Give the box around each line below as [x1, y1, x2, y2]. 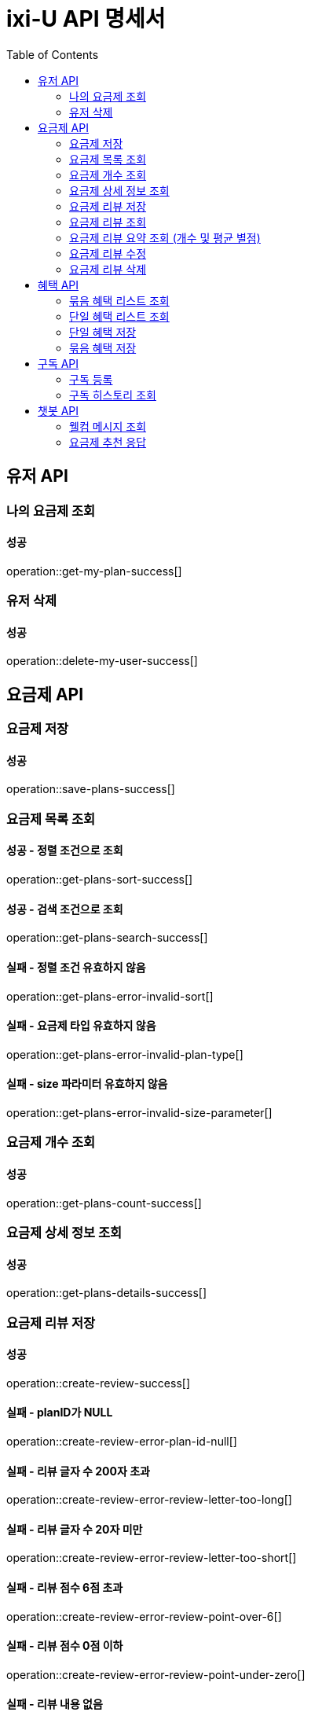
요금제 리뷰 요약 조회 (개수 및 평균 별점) [69, 230, 261, 244]
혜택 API [38, 277, 79, 292]
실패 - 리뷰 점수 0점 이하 [6, 1639, 123, 1653]
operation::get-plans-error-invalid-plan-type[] [6, 1047, 243, 1061]
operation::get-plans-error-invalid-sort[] [6, 989, 214, 1003]
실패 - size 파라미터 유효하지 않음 [6, 1077, 168, 1091]
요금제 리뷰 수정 [69, 246, 147, 260]
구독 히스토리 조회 [69, 388, 156, 402]
